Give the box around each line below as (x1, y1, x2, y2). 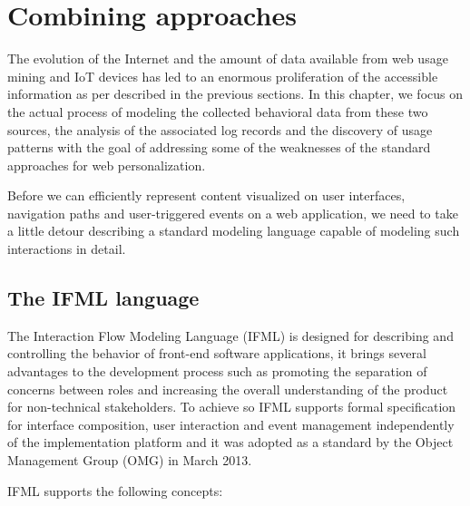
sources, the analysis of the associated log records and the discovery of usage (7, 120, 433, 139)
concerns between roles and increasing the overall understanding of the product (7, 379, 448, 398)
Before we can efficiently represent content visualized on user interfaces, (7, 186, 406, 205)
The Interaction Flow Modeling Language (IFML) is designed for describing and (7, 326, 454, 345)
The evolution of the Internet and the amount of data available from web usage (7, 49, 448, 68)
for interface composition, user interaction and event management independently (7, 414, 455, 433)
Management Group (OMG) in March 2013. (7, 451, 252, 470)
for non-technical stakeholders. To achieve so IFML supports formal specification (7, 397, 456, 416)
